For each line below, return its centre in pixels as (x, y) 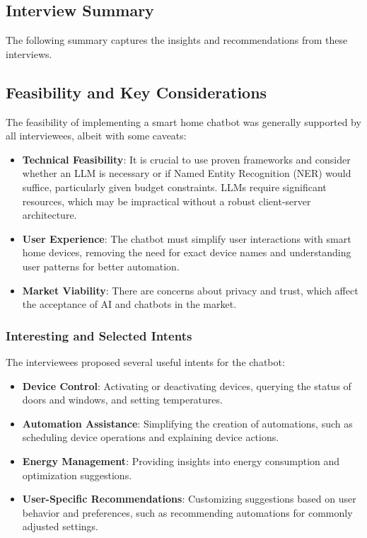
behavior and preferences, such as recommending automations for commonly (187, 512)
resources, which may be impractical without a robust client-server (167, 201)
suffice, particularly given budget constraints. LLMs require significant (174, 187)
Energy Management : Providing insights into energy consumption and (181, 460)
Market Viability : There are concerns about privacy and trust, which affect (190, 290)
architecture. (49, 215)
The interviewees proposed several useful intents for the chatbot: (145, 361)
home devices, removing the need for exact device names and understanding (187, 252)
